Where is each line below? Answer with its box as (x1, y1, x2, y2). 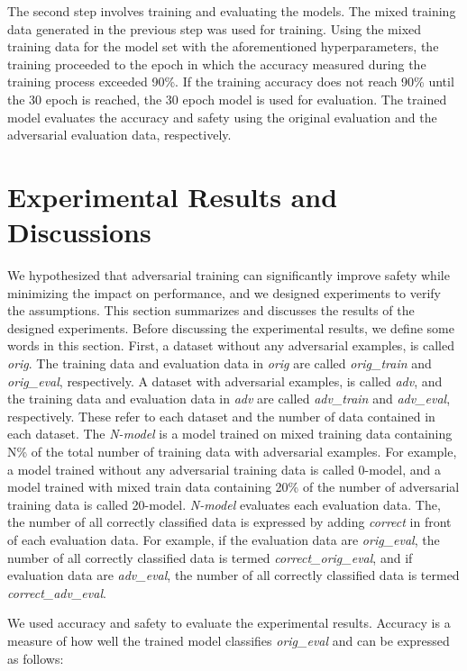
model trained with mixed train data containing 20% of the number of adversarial (7, 477, 460, 496)
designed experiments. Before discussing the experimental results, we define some (7, 318, 454, 337)
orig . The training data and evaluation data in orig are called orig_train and (7, 354, 432, 373)
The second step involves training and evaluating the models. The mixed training (7, 2, 456, 20)
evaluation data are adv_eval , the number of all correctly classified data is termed (7, 566, 460, 585)
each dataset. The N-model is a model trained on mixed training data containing (7, 424, 453, 443)
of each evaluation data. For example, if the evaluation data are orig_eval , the (7, 530, 440, 549)
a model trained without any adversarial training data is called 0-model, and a (7, 459, 442, 478)
